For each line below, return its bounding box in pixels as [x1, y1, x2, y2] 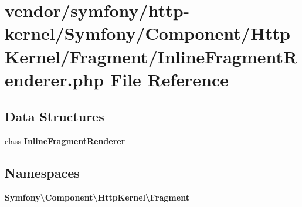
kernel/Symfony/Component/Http [5, 21, 291, 45]
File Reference [110, 67, 229, 91]
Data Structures [5, 107, 104, 125]
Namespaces [5, 164, 80, 182]
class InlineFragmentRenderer [5, 135, 125, 147]
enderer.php [5, 67, 104, 91]
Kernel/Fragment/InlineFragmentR [5, 44, 298, 68]
